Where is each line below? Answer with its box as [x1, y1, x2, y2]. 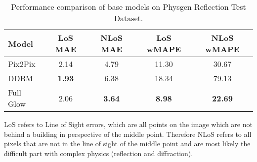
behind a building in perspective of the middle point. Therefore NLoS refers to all [4, 129, 252, 139]
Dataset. [114, 12, 143, 24]
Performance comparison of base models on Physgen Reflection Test [11, 1, 246, 12]
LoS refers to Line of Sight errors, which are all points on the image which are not [4, 119, 253, 129]
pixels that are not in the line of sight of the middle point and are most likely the [4, 138, 251, 149]
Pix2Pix [8, 58, 36, 69]
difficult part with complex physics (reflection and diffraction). [4, 148, 193, 158]
